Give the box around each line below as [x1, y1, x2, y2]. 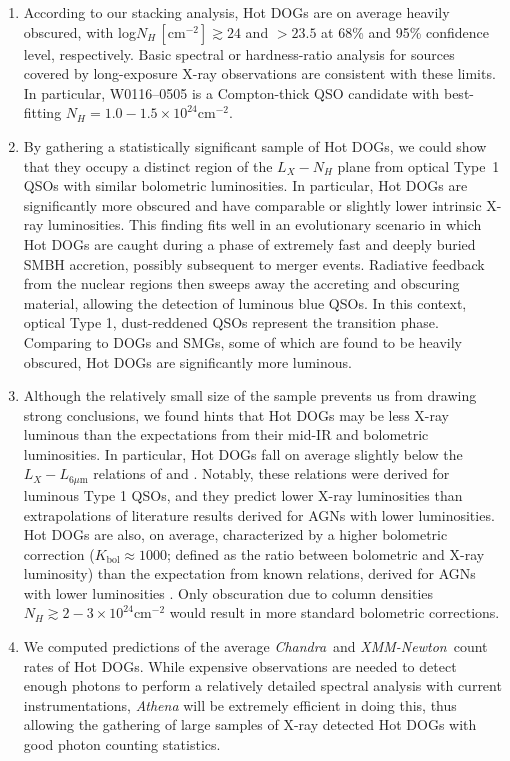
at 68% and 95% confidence [321, 21, 490, 42]
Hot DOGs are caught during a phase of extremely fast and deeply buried [23, 233, 476, 254]
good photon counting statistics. [23, 734, 221, 755]
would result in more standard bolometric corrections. [169, 602, 500, 623]
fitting [23, 102, 62, 123]
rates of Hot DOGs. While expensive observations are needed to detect [23, 655, 457, 676]
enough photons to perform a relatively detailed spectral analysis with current [23, 675, 502, 696]
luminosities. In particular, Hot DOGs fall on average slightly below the [23, 443, 463, 464]
